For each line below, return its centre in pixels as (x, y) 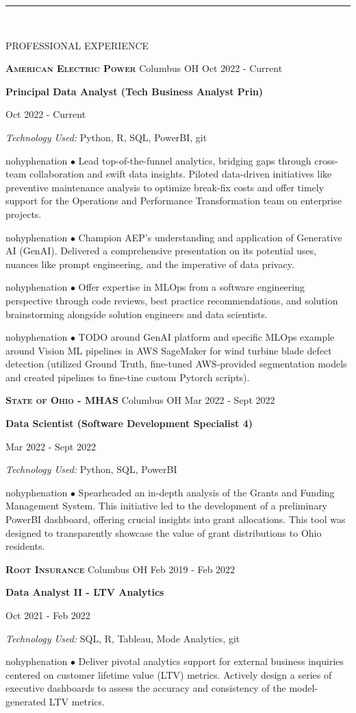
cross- (326, 160)
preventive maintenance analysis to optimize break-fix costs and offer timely (165, 187)
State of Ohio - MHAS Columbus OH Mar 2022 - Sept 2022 (140, 400)
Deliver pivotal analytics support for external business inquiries (211, 661)
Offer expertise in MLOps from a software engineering (191, 287)
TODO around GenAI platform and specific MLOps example (206, 337)
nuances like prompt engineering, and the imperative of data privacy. (150, 264)
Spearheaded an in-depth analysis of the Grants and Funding (206, 492)
